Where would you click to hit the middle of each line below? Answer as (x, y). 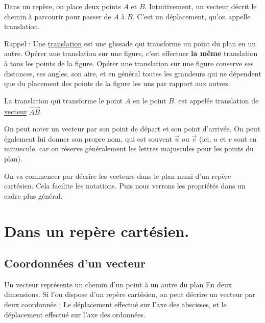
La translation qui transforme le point (64, 100)
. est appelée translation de (216, 100)
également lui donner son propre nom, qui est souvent (88, 138)
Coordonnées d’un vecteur (75, 263)
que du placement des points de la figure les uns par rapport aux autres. (117, 83)
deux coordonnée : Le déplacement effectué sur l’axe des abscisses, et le (115, 304)
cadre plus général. (33, 195)
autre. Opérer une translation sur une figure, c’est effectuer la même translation (131, 53)
